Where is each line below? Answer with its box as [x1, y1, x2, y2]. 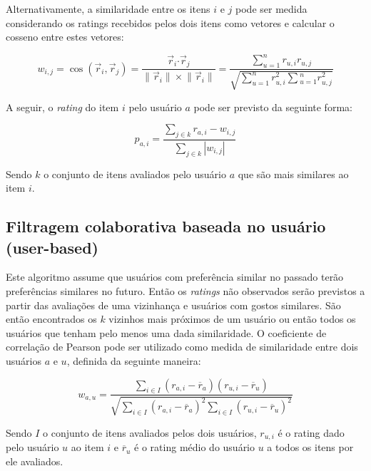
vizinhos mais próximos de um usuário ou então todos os [108, 311, 356, 326]
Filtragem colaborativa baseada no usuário [6, 215, 326, 237]
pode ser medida [235, 1, 308, 16]
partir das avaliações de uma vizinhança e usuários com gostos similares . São [6, 297, 341, 312]
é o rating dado [278, 425, 345, 440]
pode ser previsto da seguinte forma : [193, 99, 352, 114]
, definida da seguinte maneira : [66, 353, 201, 368]
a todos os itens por [267, 440, 354, 455]
